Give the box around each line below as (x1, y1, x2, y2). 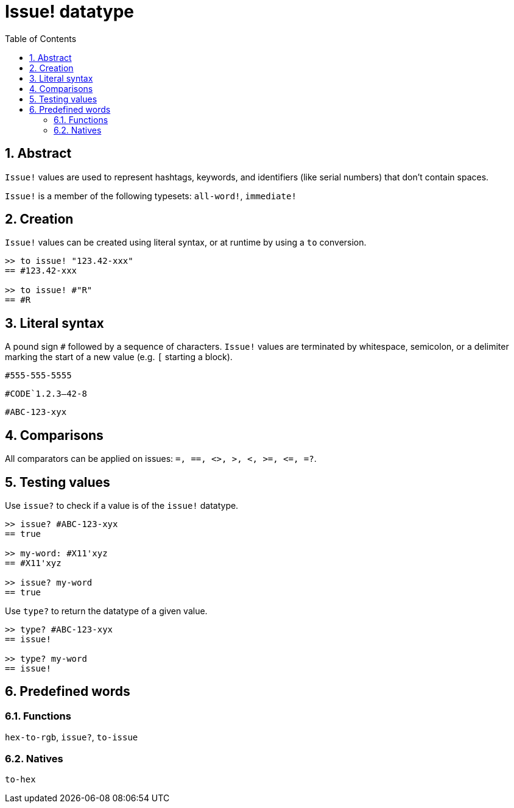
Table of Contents (5, 33, 77, 44)
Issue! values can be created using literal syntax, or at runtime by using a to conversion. (5, 237, 367, 248)
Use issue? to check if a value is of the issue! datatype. (5, 500, 239, 511)
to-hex (5, 774, 36, 784)
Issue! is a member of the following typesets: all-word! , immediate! (5, 190, 297, 201)
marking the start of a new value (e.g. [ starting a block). (5, 352, 233, 363)
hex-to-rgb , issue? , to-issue (5, 732, 138, 743)
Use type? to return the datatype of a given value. (5, 605, 208, 616)
